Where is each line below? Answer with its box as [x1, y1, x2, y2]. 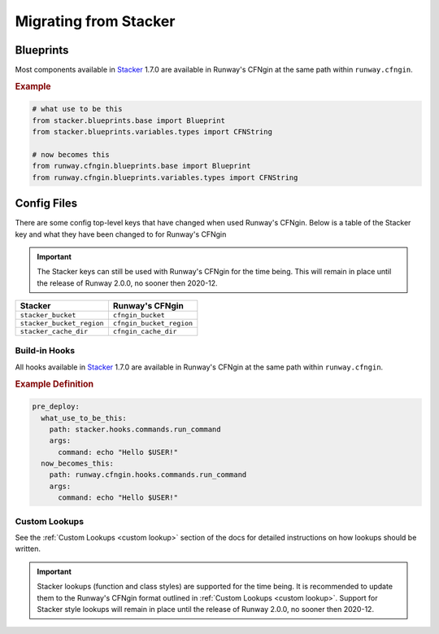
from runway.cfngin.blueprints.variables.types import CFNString [32, 173, 298, 182]
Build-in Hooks [15, 345, 76, 356]
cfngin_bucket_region [112, 319, 193, 328]
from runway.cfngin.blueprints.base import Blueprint [32, 161, 251, 171]
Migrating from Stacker [15, 12, 176, 30]
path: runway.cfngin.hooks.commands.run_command [49, 470, 247, 479]
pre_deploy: [32, 402, 80, 411]
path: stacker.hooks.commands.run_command [49, 424, 221, 434]
